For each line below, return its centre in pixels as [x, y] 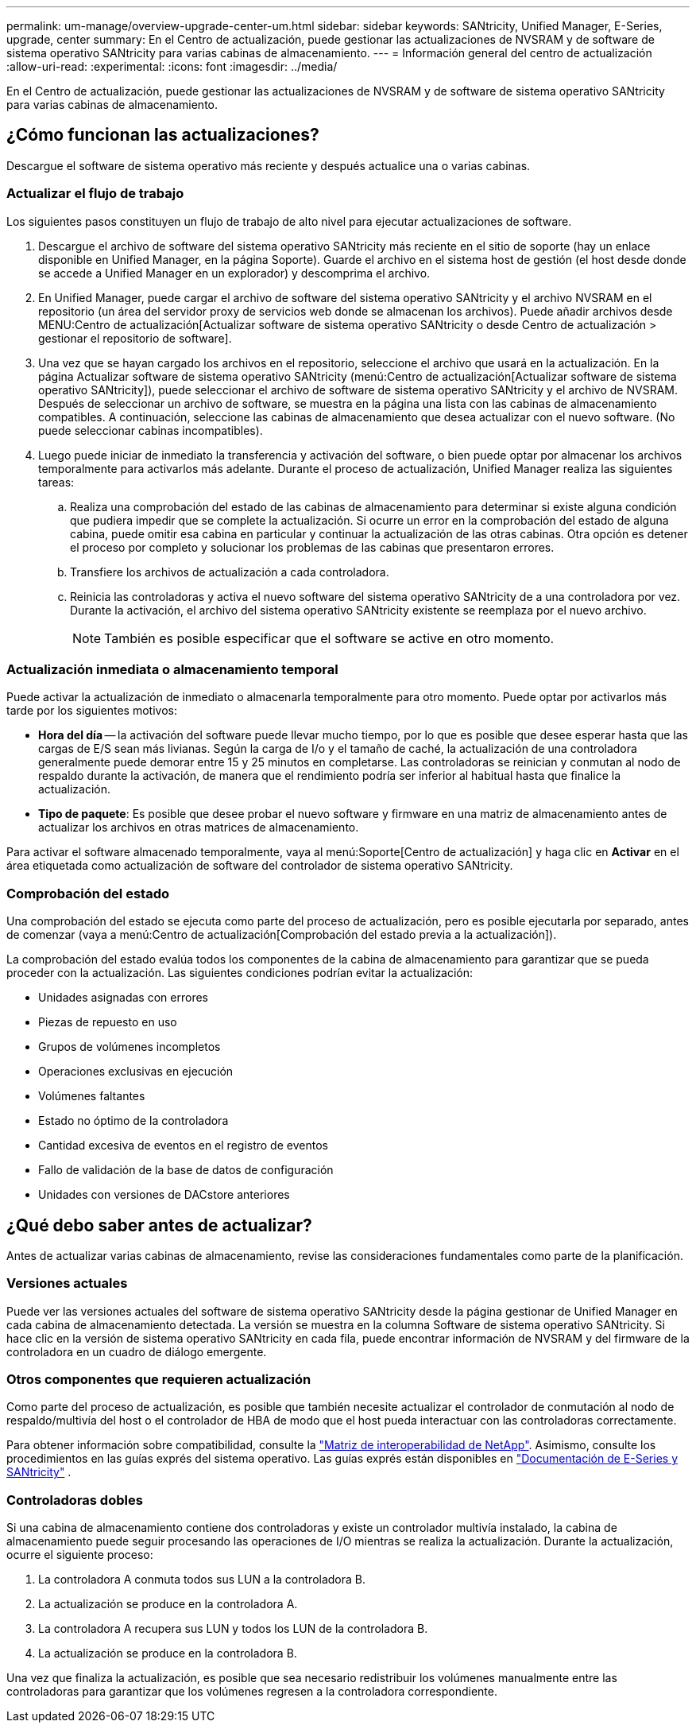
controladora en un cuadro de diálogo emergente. [137, 1351]
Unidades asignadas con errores [123, 998]
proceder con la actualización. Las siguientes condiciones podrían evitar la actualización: [240, 973]
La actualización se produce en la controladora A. [168, 1604]
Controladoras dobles [75, 1500]
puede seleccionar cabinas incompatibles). [151, 430]
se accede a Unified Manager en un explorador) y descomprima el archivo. [234, 273]
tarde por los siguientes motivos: [92, 711]
